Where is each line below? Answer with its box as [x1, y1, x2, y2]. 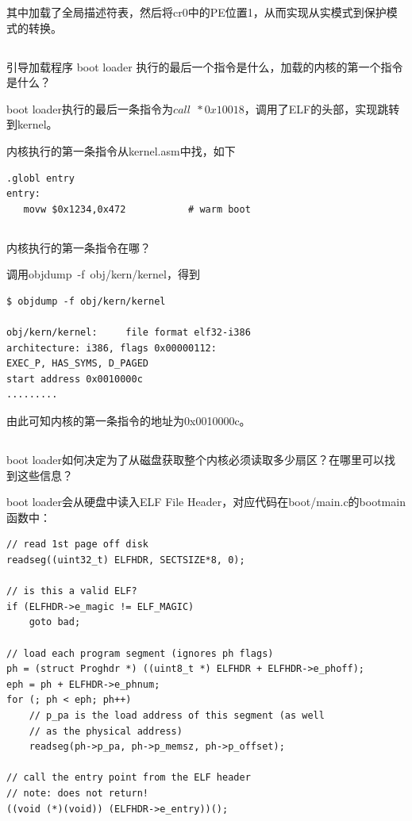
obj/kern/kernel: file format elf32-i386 [6, 327, 251, 339]
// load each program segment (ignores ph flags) [6, 647, 274, 659]
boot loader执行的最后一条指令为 [6, 100, 174, 117]
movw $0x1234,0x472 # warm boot [23, 203, 251, 215]
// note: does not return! [6, 787, 148, 799]
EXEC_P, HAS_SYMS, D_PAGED [6, 358, 148, 370]
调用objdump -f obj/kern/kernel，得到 [6, 266, 200, 282]
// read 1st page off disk [6, 539, 148, 551]
